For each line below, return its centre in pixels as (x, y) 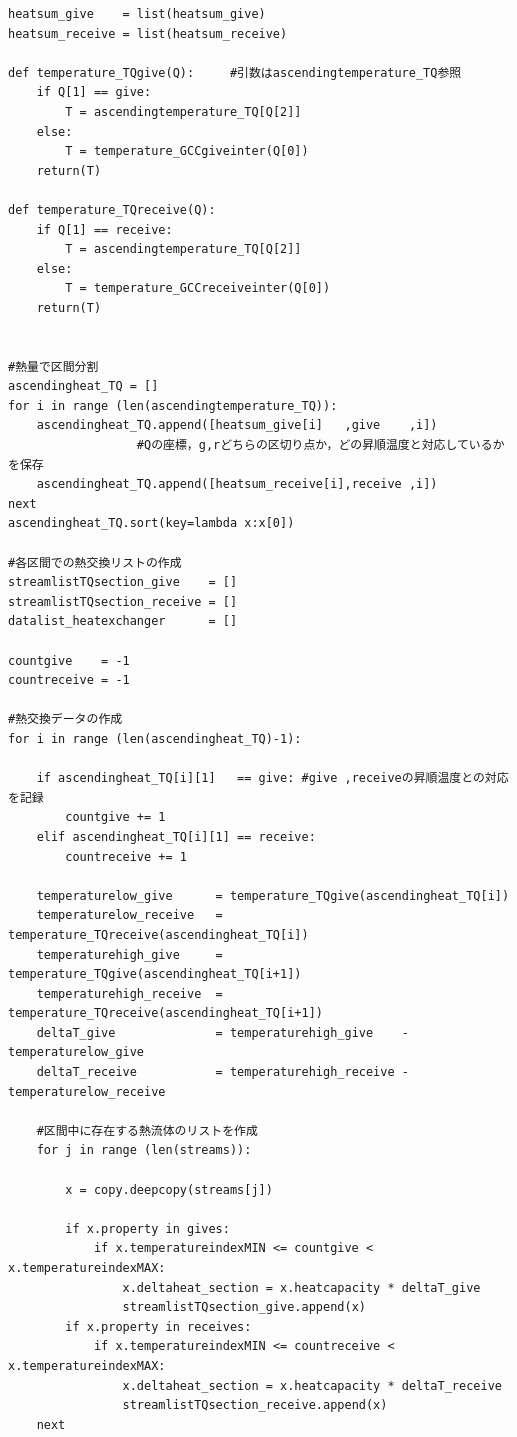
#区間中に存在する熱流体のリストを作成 (147, 1130)
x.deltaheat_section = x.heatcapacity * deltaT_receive (312, 1385)
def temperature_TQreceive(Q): (112, 209)
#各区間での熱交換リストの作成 (95, 562)
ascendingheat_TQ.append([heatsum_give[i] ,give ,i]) (237, 425)
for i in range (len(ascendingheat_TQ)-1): (155, 738)
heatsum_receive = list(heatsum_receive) (148, 33)
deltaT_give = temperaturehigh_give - (222, 1032)
